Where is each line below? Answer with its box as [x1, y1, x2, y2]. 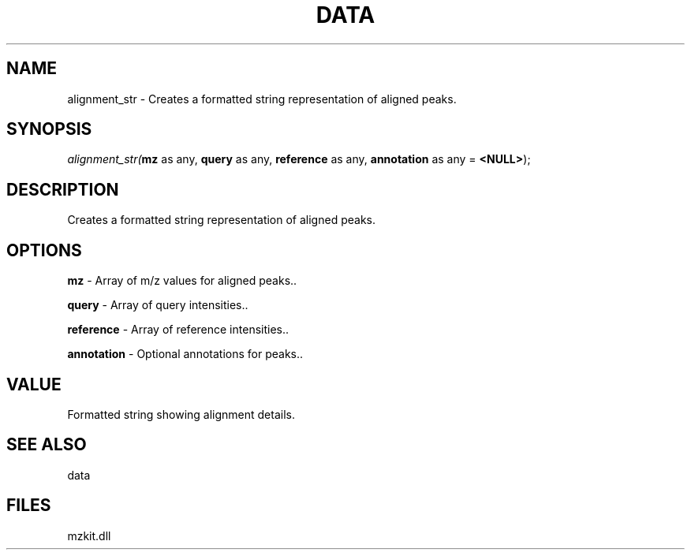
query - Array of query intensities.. [67, 298, 248, 312]
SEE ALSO [6, 435, 87, 455]
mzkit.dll [67, 528, 111, 543]
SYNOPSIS [6, 119, 92, 140]
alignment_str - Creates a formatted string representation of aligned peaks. [67, 91, 457, 106]
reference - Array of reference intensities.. [67, 323, 289, 337]
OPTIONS [6, 240, 82, 260]
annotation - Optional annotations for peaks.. [67, 347, 304, 361]
